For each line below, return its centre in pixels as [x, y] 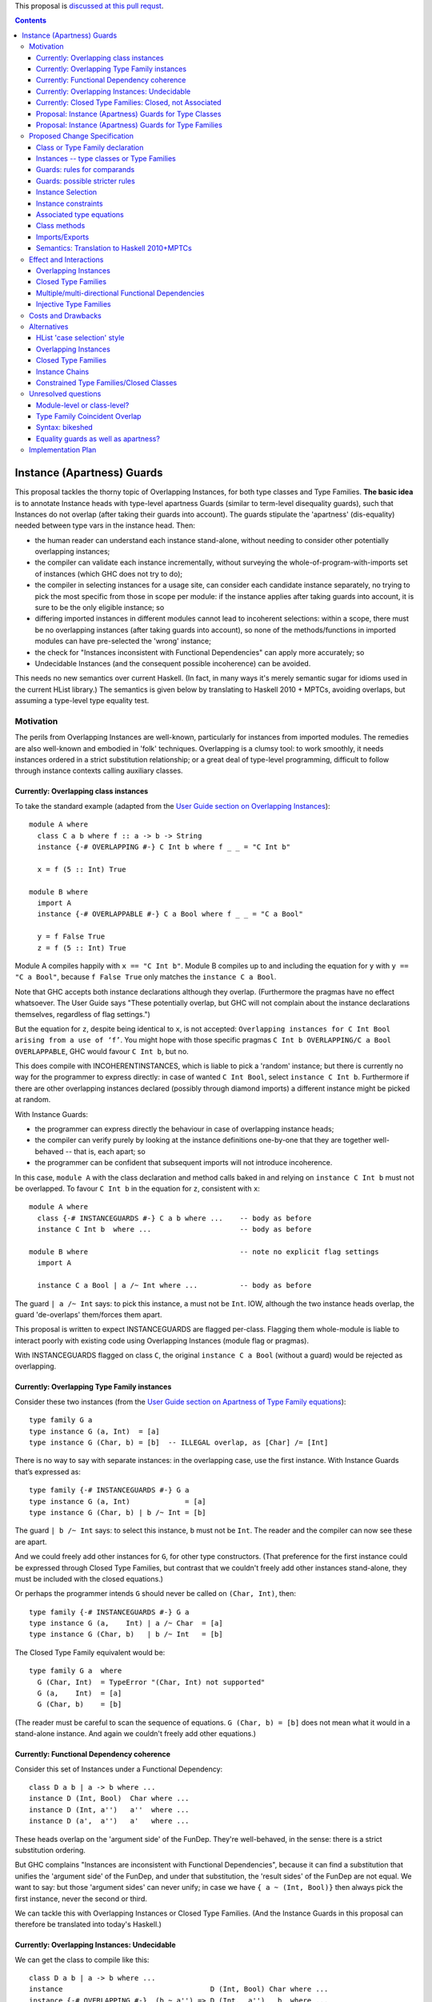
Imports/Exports [63, 237]
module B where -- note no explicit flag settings [204, 1252]
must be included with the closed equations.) [89, 1578]
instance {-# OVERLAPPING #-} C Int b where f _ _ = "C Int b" [164, 847]
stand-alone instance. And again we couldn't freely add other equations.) [135, 1734]
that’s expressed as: [48, 1471]
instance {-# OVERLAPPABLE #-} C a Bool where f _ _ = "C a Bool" [170, 914]
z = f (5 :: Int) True [82, 948]
